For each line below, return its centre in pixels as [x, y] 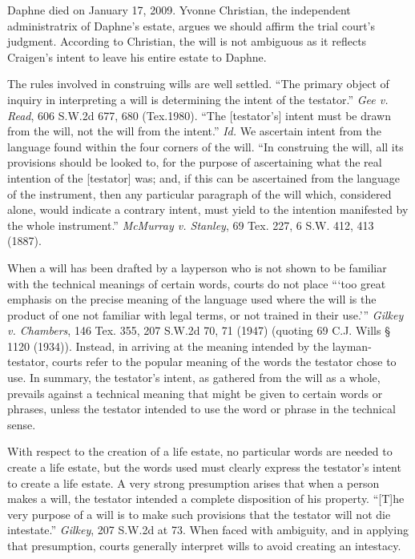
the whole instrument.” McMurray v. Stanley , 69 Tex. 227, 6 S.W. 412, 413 [191, 225]
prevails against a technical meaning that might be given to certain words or [195, 393]
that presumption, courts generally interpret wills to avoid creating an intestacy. [204, 545]
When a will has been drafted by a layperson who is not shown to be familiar [197, 267]
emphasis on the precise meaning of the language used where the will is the [192, 299]
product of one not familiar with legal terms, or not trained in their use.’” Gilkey [205, 314]
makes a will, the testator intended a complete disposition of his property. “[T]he [206, 499]
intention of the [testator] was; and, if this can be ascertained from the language [204, 177]
